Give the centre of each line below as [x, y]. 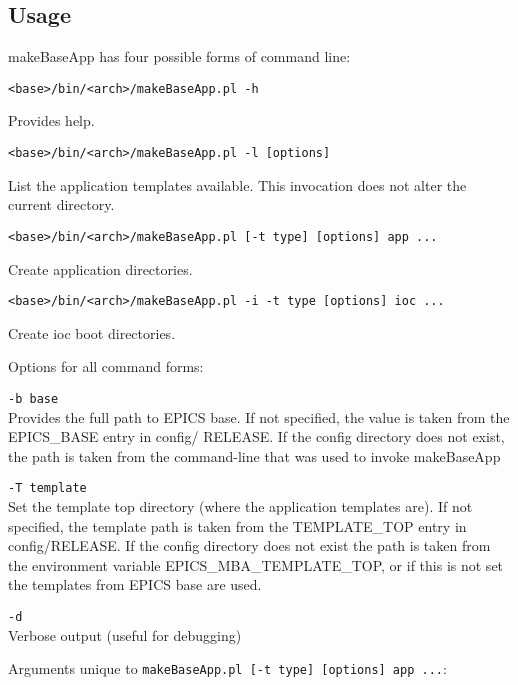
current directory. [61, 204]
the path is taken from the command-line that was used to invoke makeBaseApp [254, 455]
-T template [47, 488]
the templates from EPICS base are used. [135, 584]
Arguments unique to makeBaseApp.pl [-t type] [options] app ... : [227, 668]
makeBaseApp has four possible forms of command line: [179, 56]
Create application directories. [100, 268]
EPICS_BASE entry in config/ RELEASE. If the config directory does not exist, [256, 436]
